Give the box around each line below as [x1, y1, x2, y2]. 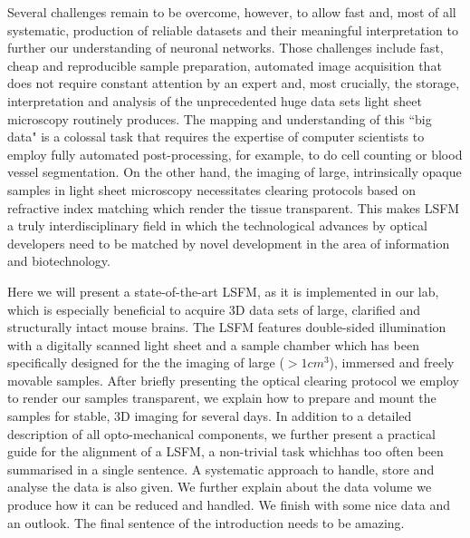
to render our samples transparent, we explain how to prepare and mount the [7, 388, 436, 407]
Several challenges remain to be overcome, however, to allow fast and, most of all [7, 3, 456, 21]
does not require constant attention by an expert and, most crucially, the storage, [7, 73, 460, 93]
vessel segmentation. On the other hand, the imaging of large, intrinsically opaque [7, 162, 462, 181]
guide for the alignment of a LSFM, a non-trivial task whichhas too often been [7, 442, 444, 461]
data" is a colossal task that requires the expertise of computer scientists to [7, 127, 425, 146]
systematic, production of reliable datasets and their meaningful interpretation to [7, 20, 458, 39]
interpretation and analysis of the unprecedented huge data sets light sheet [7, 91, 422, 110]
